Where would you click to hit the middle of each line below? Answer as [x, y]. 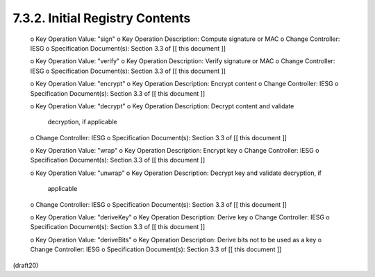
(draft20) [26, 265]
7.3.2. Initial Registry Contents [102, 18]
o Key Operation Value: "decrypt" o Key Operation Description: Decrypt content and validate [162, 106]
